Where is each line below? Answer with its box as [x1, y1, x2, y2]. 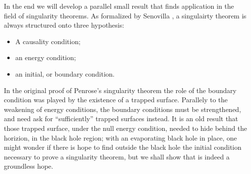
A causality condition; [15, 36, 81, 46]
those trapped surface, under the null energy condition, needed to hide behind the [4, 123, 247, 133]
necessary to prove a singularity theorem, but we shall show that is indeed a [4, 151, 230, 161]
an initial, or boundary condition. [15, 68, 115, 79]
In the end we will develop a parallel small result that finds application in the [4, 1, 234, 11]
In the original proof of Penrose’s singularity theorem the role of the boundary [4, 85, 236, 95]
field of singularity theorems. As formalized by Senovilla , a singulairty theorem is [4, 10, 247, 20]
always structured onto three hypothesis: [4, 20, 125, 30]
